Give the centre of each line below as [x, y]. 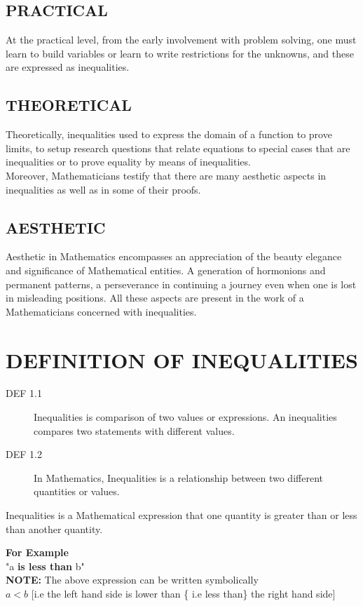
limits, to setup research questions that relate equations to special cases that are [178, 148]
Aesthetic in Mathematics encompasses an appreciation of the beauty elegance [174, 256]
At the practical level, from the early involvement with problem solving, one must [181, 40]
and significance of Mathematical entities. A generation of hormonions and [166, 270]
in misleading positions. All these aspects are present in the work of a [155, 298]
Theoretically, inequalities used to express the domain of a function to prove [169, 134]
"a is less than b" [45, 566]
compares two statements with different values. [134, 430]
